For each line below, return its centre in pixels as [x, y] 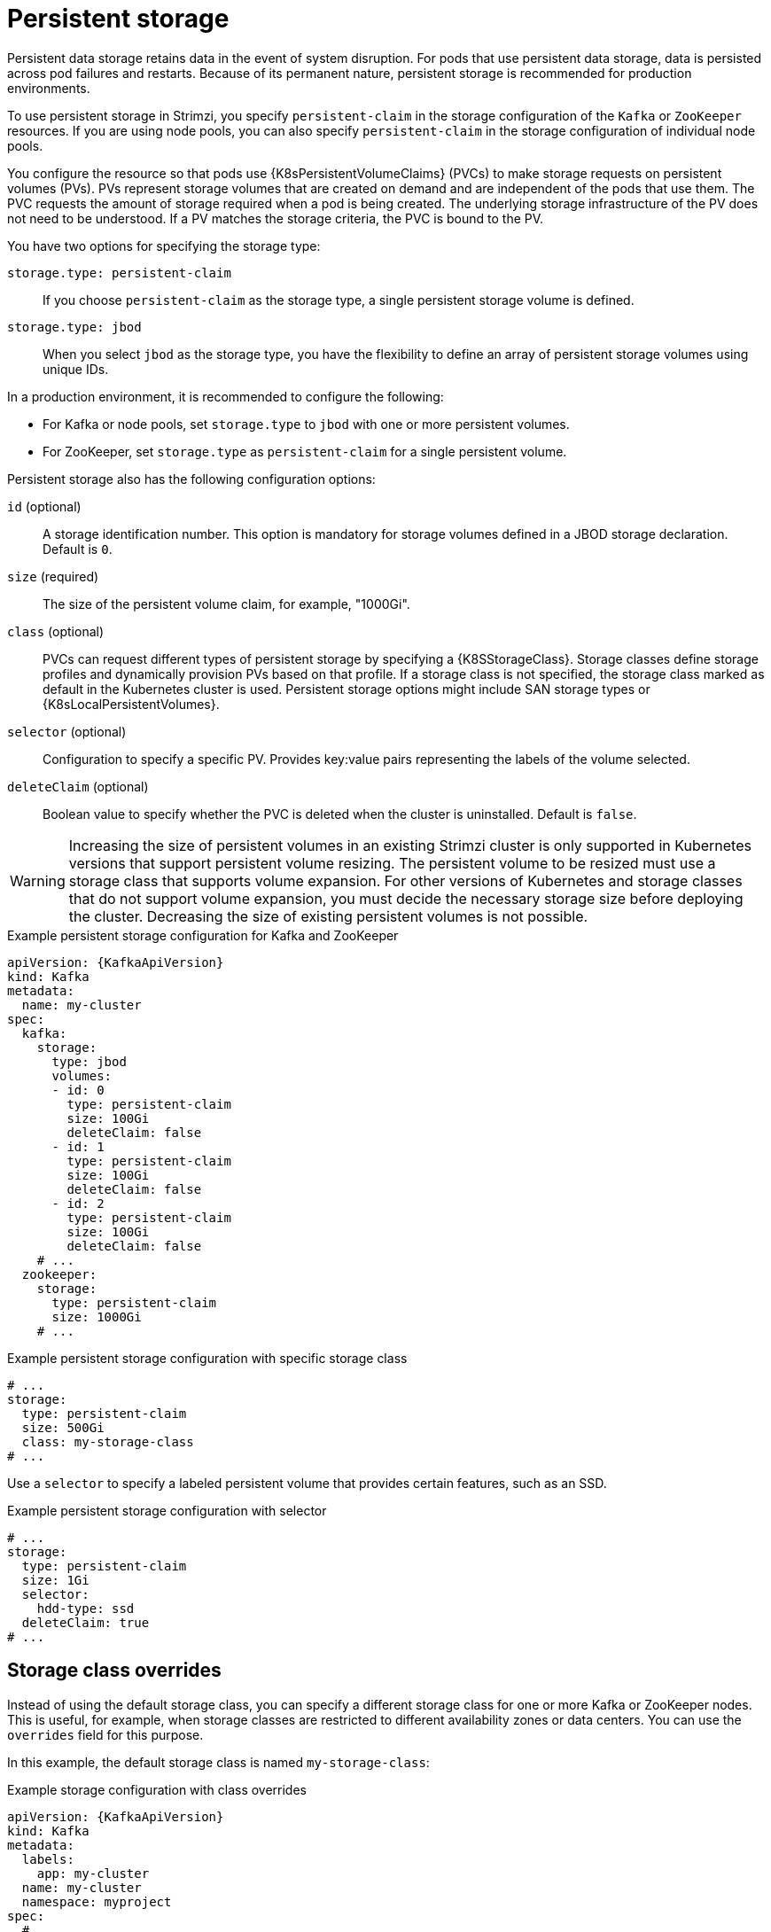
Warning [38, 880]
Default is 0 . [78, 549]
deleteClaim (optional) [78, 786]
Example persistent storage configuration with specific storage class [207, 1358]
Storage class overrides [114, 1671]
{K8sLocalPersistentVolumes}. [131, 704]
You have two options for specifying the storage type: [164, 245]
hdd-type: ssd [86, 1608]
